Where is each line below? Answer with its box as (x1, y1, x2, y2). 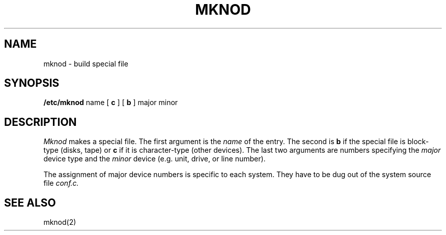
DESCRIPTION (4, 115, 77, 128)
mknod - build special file (43, 59, 128, 68)
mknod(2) (43, 218, 76, 227)
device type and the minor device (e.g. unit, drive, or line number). (43, 154, 266, 163)
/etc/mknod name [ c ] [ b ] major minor (43, 98, 178, 107)
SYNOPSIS (4, 77, 60, 90)
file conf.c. (43, 179, 79, 188)
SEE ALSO (4, 196, 56, 209)
